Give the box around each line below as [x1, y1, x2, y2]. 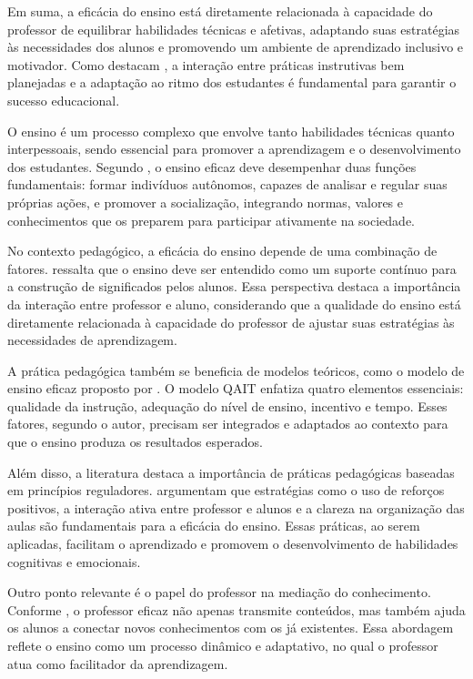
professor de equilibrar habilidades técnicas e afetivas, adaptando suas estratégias [7, 19, 460, 38]
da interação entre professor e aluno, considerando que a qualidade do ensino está [7, 294, 461, 313]
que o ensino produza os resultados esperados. [7, 432, 263, 451]
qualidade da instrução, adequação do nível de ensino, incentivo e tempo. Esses [7, 396, 448, 415]
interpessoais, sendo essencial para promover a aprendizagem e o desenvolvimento [7, 139, 461, 158]
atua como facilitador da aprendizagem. [7, 654, 228, 673]
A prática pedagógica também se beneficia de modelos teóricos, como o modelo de [7, 360, 465, 380]
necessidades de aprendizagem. [7, 330, 177, 350]
